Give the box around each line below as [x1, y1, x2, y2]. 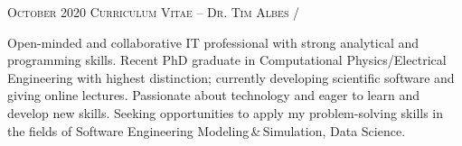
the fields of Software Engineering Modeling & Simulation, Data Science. [7, 121, 406, 140]
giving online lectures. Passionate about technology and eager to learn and [7, 86, 420, 105]
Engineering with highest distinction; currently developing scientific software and [7, 68, 455, 87]
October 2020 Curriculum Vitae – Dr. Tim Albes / [7, 3, 300, 21]
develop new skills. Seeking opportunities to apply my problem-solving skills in [7, 103, 444, 122]
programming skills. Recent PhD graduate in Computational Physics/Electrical [7, 50, 447, 69]
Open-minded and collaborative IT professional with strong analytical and [7, 32, 420, 51]
